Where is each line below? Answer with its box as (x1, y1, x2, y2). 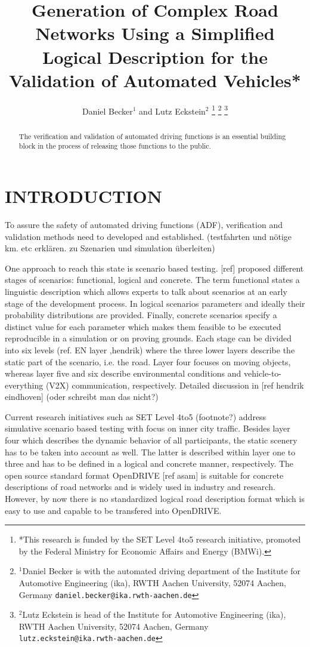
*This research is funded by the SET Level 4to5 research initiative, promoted (18, 533, 301, 546)
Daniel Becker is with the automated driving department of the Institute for (22, 565, 301, 577)
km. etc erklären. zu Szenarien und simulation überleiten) (5, 242, 215, 254)
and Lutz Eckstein (139, 104, 206, 117)
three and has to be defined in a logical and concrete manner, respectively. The (5, 457, 294, 470)
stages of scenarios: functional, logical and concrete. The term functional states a (5, 273, 300, 286)
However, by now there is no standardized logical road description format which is (5, 492, 305, 505)
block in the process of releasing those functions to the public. (18, 141, 211, 151)
